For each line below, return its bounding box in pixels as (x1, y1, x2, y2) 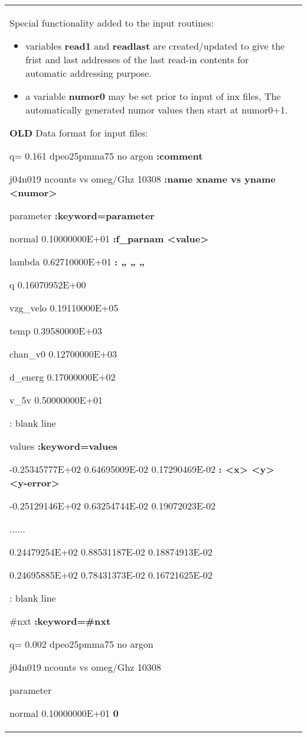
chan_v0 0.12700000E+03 (9, 347, 117, 361)
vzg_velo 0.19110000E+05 (9, 301, 119, 314)
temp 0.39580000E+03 (9, 324, 102, 337)
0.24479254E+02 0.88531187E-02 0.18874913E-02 (9, 545, 213, 559)
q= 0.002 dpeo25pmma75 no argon (9, 637, 153, 651)
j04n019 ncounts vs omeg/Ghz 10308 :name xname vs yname (9, 172, 276, 186)
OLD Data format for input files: (9, 126, 148, 139)
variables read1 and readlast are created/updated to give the (25, 39, 285, 53)
